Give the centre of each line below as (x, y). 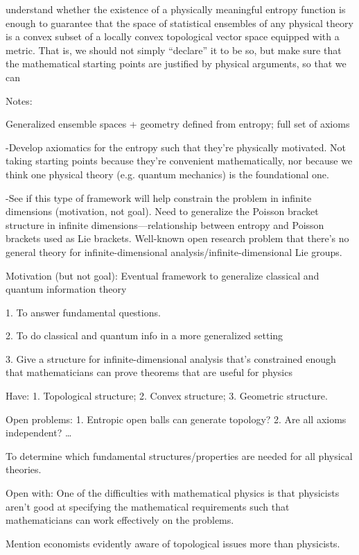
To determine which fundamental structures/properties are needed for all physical (179, 455)
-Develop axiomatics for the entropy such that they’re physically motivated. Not (176, 147)
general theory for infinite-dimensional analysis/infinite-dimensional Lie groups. (174, 251)
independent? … (39, 433)
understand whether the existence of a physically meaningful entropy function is (176, 9)
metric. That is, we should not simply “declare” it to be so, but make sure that (174, 50)
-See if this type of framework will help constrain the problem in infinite (159, 197)
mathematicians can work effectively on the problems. (120, 520)
